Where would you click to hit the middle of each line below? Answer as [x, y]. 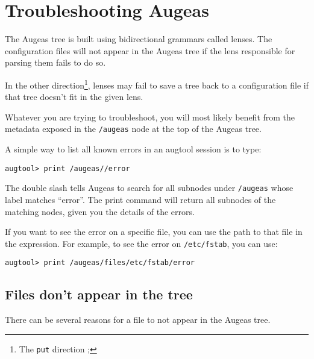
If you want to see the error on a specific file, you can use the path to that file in [154, 232]
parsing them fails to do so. [55, 62]
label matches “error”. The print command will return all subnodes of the [140, 199]
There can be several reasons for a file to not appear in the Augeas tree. [138, 320]
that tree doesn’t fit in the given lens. [74, 97]
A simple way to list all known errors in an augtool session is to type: [133, 149]
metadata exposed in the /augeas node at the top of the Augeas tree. [133, 129]
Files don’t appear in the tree [99, 294]
